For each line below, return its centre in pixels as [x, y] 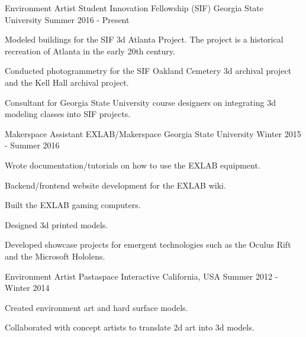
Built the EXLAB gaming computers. [73, 205]
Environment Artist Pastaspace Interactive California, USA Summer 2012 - [141, 276]
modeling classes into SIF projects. [68, 114]
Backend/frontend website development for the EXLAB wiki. [115, 185]
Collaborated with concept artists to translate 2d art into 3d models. [130, 327]
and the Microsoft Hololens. [55, 256]
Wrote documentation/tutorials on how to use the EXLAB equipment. [133, 165]
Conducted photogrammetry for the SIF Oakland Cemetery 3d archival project [148, 71]
